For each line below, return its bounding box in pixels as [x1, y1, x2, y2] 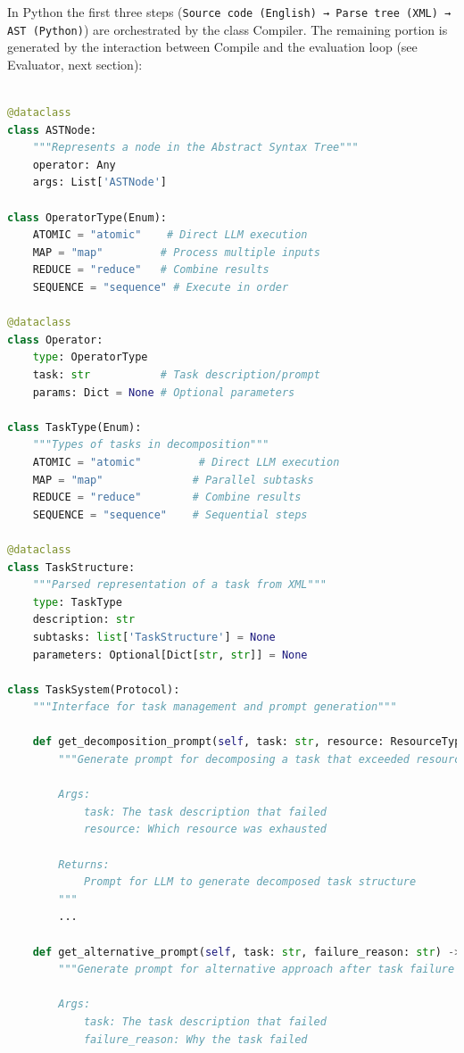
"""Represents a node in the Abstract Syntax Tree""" [32, 141, 359, 154]
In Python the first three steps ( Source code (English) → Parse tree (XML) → [7, 3, 452, 21]
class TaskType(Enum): [7, 420, 142, 434]
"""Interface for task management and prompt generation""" [32, 701, 397, 714]
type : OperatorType [32, 351, 148, 364]
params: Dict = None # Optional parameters [32, 386, 295, 399]
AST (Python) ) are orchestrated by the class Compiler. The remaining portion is [7, 20, 448, 38]
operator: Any [32, 158, 116, 171]
